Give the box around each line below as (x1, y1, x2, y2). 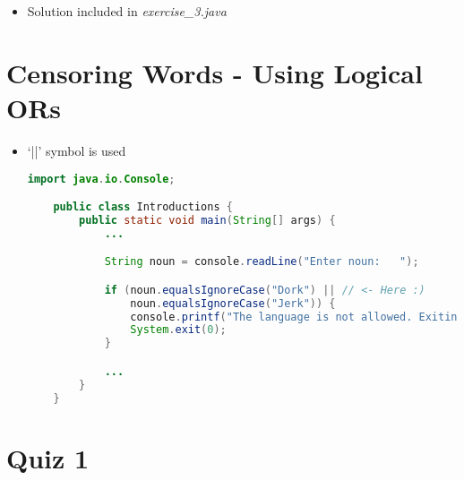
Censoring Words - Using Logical (6, 54, 423, 90)
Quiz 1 (6, 439, 90, 476)
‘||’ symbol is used (27, 141, 126, 159)
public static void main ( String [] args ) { (79, 213, 336, 227)
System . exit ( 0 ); (130, 323, 227, 337)
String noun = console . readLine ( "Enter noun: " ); (104, 255, 419, 269)
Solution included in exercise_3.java (27, 2, 227, 20)
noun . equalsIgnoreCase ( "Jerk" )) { (130, 296, 336, 310)
